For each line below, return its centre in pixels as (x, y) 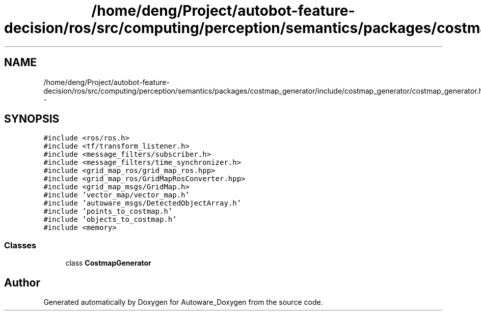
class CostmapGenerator (108, 263)
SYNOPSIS (32, 119)
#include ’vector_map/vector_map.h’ (116, 195)
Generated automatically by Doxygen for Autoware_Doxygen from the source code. (183, 302)
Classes (20, 245)
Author (22, 282)
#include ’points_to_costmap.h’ (108, 211)
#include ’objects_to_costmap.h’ (110, 220)
